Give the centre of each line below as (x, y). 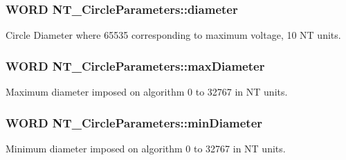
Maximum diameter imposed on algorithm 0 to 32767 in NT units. (147, 92)
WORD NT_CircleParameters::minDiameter (134, 122)
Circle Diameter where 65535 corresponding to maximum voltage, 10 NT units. (173, 35)
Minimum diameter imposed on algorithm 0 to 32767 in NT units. (146, 148)
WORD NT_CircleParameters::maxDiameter (135, 65)
